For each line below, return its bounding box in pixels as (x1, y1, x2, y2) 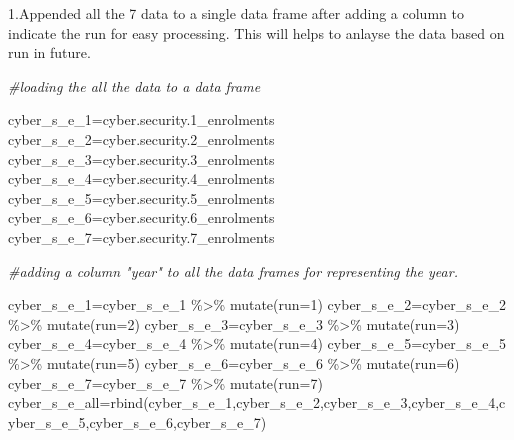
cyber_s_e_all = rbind (8, 392, 144, 413)
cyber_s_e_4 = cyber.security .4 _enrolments (8, 168, 275, 189)
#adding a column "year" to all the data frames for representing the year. (8, 260, 458, 281)
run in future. (8, 42, 91, 63)
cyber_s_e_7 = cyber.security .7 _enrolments (8, 226, 275, 247)
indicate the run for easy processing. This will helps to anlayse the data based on (8, 22, 505, 43)
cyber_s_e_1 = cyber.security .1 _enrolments (8, 109, 275, 130)
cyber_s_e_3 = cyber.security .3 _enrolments (8, 148, 275, 169)
